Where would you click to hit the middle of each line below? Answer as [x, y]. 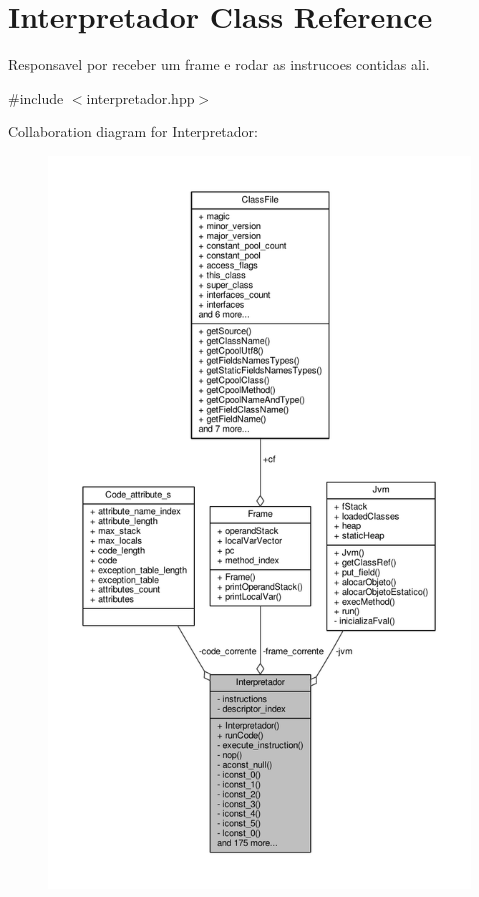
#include [36, 97]
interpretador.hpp [140, 97]
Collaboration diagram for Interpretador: [133, 131]
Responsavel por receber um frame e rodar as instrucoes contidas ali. [219, 64]
